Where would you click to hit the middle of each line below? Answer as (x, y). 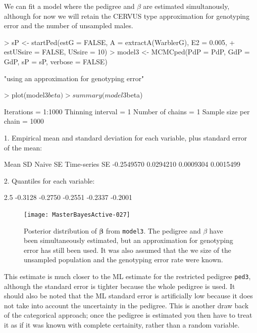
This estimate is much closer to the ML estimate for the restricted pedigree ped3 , (128, 276)
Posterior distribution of (60, 230)
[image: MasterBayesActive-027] (77, 214)
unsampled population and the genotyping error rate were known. (124, 260)
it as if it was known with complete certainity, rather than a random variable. (122, 325)
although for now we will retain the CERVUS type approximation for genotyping (127, 16)
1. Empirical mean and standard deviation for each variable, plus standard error (126, 137)
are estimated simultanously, (186, 6)
